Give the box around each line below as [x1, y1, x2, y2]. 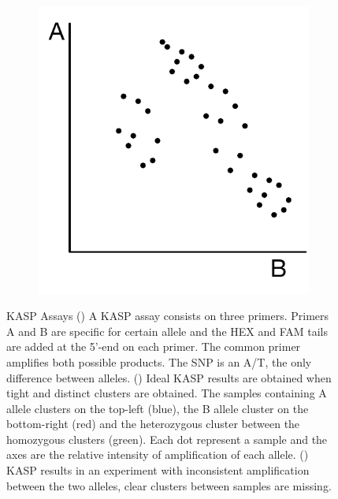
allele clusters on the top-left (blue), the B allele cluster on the [6, 400, 309, 416]
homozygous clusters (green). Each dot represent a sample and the [6, 430, 328, 447]
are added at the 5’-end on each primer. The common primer [6, 338, 301, 355]
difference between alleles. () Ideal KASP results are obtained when [6, 369, 332, 385]
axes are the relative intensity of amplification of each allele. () [6, 446, 309, 463]
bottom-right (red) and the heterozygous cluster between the [6, 415, 300, 432]
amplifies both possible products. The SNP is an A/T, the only [6, 353, 312, 370]
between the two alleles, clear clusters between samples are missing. [6, 477, 332, 493]
